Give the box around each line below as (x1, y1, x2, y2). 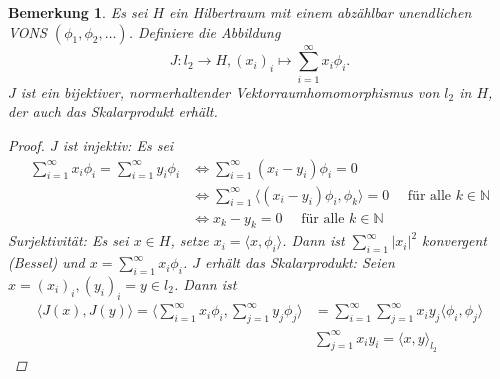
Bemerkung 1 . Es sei (8, 2, 148, 22)
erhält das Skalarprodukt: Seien (204, 252, 395, 273)
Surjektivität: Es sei (8, 230, 129, 251)
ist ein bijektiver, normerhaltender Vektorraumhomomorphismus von (20, 81, 440, 102)
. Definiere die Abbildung (128, 21, 281, 42)
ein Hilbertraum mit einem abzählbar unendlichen (169, 2, 472, 22)
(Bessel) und (8, 252, 85, 273)
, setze (170, 230, 209, 251)
